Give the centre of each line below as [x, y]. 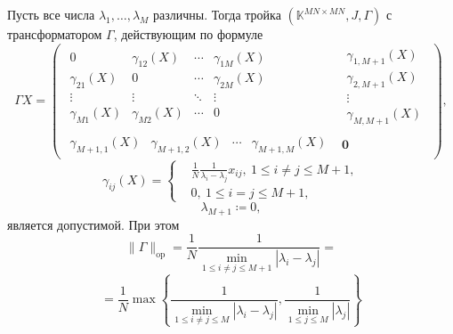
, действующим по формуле [188, 34]
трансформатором [55, 34]
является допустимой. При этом [93, 224]
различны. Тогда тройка [217, 14]
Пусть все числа [51, 14]
